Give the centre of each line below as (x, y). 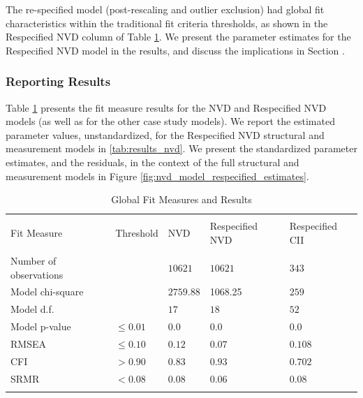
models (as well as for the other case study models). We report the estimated (170, 121)
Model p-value (41, 326)
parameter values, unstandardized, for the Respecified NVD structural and (165, 134)
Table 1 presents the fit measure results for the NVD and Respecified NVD (166, 107)
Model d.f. (32, 309)
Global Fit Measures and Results (181, 199)
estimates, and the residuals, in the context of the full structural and (153, 162)
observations (37, 274)
